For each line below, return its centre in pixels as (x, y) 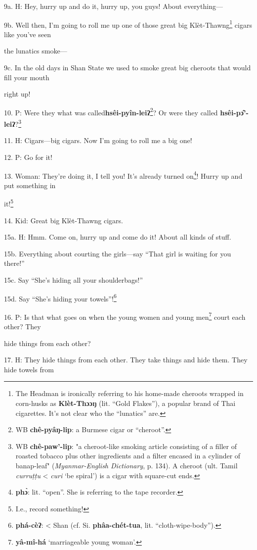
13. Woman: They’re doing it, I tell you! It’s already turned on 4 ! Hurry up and (123, 175)
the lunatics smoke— (36, 51)
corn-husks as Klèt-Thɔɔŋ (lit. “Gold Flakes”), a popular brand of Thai (126, 403)
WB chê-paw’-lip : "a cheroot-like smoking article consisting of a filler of (126, 446)
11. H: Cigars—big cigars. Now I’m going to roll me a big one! (98, 140)
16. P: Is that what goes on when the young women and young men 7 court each (125, 316)
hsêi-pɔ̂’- (234, 112)
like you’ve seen (27, 34)
